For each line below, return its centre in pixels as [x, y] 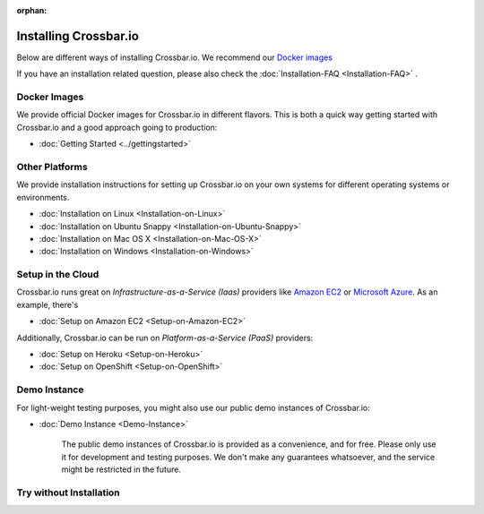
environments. [43, 197]
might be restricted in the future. [121, 469]
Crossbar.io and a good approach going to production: [117, 127]
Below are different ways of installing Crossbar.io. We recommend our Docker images [175, 57]
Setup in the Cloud [58, 275]
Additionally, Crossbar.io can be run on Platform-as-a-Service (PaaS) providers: [165, 338]
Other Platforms [52, 167]
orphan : [32, 10]
